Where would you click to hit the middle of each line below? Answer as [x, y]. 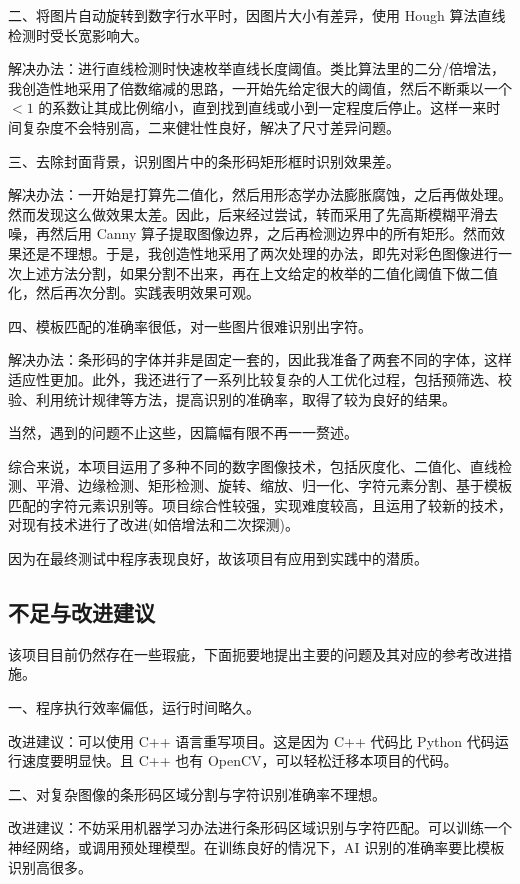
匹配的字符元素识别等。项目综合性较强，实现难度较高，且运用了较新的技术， [260, 504]
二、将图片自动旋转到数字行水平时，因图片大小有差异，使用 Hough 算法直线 [257, 15]
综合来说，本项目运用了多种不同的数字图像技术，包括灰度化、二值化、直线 [253, 465]
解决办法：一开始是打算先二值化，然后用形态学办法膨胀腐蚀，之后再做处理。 [260, 194]
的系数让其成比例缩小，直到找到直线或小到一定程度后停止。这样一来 [262, 107]
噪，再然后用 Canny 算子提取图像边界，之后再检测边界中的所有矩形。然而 [249, 233]
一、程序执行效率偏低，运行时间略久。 [134, 707]
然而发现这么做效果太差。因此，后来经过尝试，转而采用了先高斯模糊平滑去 [253, 213]
